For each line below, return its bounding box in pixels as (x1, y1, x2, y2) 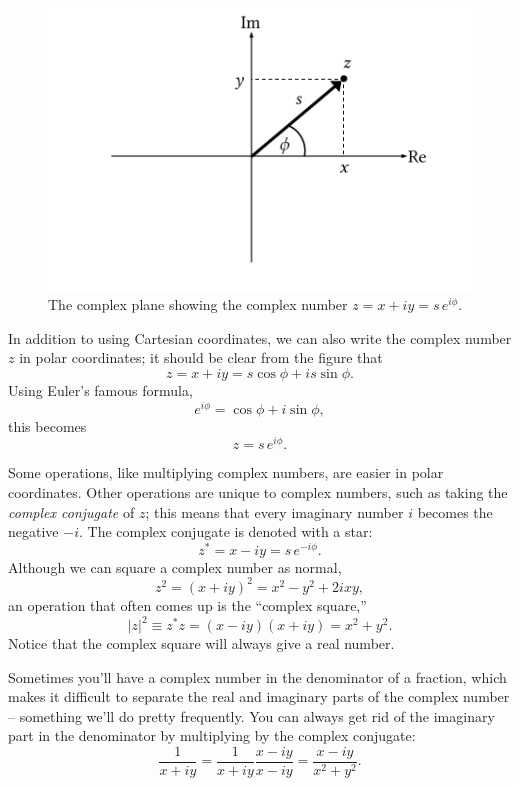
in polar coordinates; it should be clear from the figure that (19, 347, 383, 368)
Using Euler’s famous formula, (8, 380, 193, 401)
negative (8, 521, 59, 542)
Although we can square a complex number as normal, (8, 556, 342, 577)
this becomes (8, 415, 87, 436)
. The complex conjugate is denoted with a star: (78, 521, 373, 542)
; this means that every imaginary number (145, 501, 404, 522)
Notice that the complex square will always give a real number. (8, 633, 395, 654)
